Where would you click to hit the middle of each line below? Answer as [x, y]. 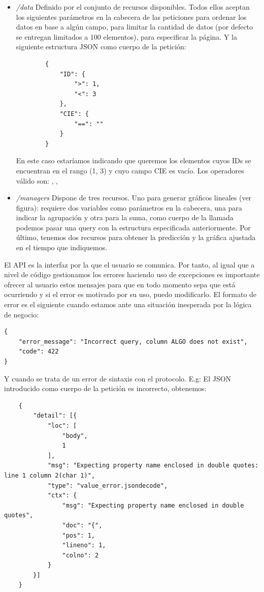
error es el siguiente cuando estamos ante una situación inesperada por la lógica [128, 304]
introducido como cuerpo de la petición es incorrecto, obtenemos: [105, 388]
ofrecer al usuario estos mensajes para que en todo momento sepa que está [120, 284]
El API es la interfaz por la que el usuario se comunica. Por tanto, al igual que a [129, 264]
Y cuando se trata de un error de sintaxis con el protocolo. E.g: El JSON [118, 378]
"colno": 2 [80, 555]
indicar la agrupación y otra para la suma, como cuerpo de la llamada [125, 217]
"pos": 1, [78, 535]
